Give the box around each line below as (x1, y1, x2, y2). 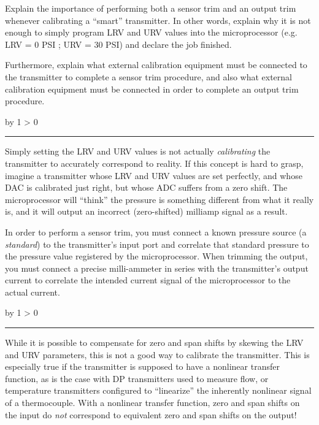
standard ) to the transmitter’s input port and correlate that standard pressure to (5, 237, 309, 250)
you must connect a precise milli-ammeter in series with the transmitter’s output (5, 261, 309, 274)
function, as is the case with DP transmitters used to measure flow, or (5, 372, 269, 385)
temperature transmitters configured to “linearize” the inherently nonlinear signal (5, 384, 312, 397)
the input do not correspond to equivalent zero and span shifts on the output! (5, 408, 297, 421)
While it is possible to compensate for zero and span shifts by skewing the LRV (5, 336, 304, 349)
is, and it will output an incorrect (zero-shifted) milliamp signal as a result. (5, 205, 288, 218)
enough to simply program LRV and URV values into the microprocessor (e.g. (5, 26, 298, 39)
